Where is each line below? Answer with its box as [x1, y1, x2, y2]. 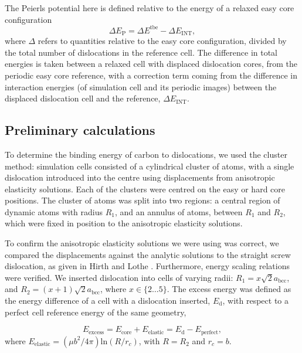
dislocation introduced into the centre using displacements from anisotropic [5, 171, 275, 184]
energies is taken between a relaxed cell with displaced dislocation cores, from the [5, 57, 298, 70]
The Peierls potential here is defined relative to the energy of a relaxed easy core [5, 2, 294, 13]
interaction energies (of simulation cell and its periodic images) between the [5, 80, 277, 93]
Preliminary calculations [5, 121, 155, 139]
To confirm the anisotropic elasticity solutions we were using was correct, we [5, 237, 279, 249]
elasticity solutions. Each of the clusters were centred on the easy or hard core [5, 182, 286, 195]
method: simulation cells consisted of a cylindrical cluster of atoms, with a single [5, 159, 294, 172]
